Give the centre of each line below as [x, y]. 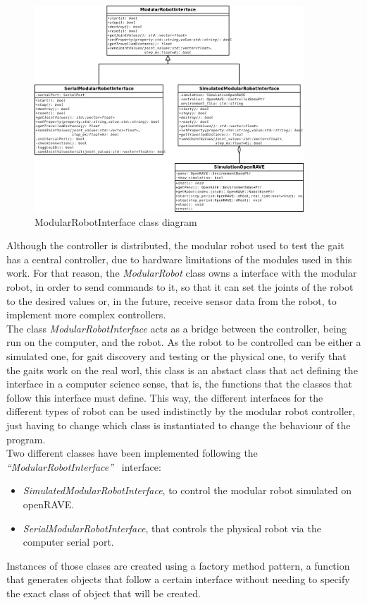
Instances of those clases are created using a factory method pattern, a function [178, 565]
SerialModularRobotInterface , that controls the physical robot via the [172, 528]
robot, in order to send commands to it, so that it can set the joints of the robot [180, 287]
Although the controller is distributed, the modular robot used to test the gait [175, 245]
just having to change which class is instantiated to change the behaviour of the [179, 425]
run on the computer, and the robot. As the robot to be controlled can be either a [184, 342]
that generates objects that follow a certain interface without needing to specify [178, 579]
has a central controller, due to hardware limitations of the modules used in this [179, 259]
